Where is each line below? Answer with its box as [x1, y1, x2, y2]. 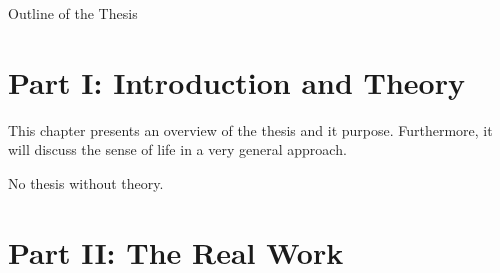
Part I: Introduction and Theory [8, 61, 465, 102]
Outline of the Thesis [8, 3, 138, 23]
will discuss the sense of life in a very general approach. [8, 139, 347, 160]
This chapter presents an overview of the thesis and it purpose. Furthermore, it [8, 119, 493, 140]
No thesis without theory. [8, 172, 164, 193]
